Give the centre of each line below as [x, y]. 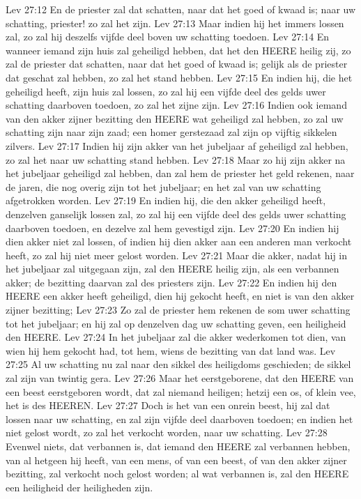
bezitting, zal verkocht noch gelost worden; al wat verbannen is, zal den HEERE [177, 474]
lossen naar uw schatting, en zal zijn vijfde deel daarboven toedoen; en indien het [179, 419]
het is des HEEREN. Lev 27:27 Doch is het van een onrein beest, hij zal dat [168, 405]
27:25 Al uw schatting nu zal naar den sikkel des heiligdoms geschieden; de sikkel [178, 364]
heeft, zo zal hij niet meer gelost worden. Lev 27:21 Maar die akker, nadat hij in [177, 255]
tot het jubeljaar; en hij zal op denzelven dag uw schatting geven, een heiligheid [176, 323]
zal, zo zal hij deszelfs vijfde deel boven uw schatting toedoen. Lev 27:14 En [168, 37]
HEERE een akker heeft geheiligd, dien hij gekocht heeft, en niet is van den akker [180, 296]
